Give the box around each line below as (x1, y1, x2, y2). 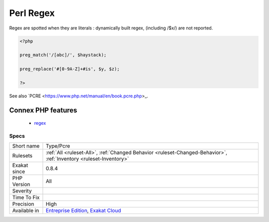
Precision (12, 201, 34, 208)
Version (12, 181, 30, 188)
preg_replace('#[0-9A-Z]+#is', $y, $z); (19, 66, 120, 72)
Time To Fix (12, 194, 40, 201)
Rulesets (12, 152, 32, 159)
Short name (12, 143, 40, 150)
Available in (12, 207, 39, 214)
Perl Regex (9, 7, 55, 18)
